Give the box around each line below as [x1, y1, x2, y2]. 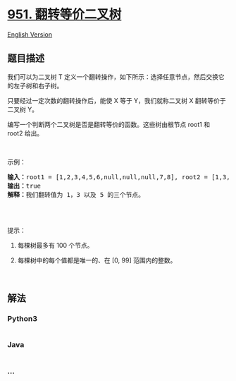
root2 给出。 [7, 128, 44, 138]
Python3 [7, 314, 37, 324]
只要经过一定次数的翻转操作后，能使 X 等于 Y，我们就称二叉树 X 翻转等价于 [7, 96, 227, 104]
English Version [7, 30, 53, 39]
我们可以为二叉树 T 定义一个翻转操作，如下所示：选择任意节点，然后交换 [7, 72, 218, 81]
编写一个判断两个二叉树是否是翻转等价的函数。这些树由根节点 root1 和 [7, 120, 210, 128]
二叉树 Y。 [7, 105, 39, 114]
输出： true [7, 181, 41, 190]
